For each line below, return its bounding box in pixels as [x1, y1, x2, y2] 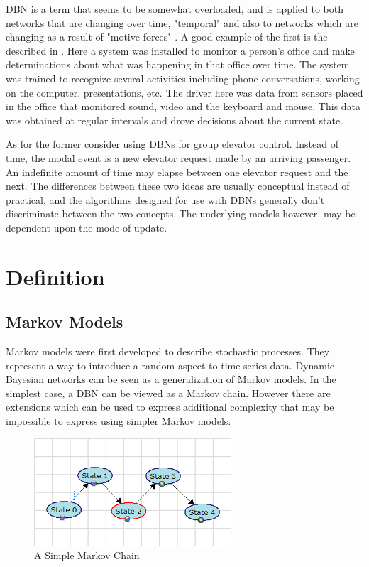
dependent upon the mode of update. [6, 220, 167, 234]
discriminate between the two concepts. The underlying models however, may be [6, 206, 356, 221]
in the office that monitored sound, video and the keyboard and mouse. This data [6, 99, 361, 114]
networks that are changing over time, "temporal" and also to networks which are [6, 15, 359, 30]
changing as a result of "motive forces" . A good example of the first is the [6, 29, 328, 44]
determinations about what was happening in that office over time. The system [6, 57, 350, 72]
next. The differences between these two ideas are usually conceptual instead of [6, 178, 350, 193]
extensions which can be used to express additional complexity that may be [6, 399, 334, 414]
